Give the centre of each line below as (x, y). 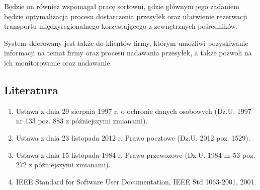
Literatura (31, 89)
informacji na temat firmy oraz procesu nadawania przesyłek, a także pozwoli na (128, 53)
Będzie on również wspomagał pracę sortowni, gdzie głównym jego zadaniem (122, 6)
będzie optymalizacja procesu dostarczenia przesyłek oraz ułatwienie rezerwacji (126, 16)
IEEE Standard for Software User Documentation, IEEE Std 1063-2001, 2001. (136, 181)
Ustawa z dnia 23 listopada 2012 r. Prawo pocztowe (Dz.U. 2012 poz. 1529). (133, 137)
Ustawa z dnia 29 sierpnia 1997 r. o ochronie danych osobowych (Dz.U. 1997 (134, 111)
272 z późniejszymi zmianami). (63, 165)
